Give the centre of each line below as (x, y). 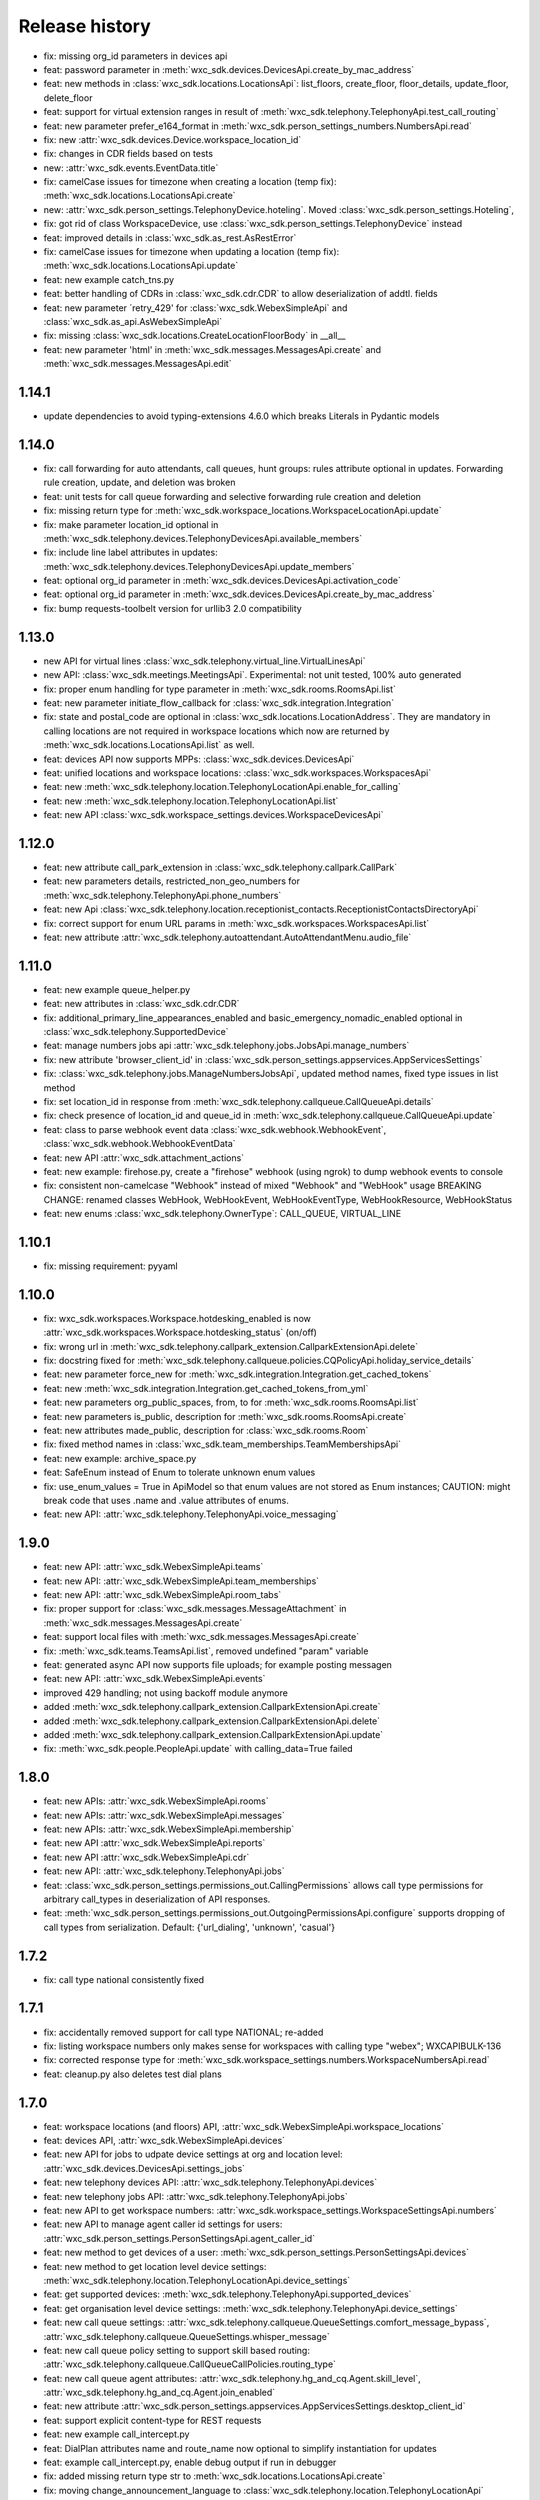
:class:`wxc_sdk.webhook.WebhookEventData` (139, 1144)
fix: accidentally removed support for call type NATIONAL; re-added (183, 2032)
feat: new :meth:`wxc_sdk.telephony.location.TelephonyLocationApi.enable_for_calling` (222, 787)
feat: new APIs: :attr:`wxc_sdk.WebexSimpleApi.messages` (164, 1815)
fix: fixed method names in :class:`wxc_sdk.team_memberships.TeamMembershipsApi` (222, 1444)
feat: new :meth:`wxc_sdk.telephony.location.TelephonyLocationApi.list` (191, 801)
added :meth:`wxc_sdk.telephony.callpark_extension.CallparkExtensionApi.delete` (211, 1721)
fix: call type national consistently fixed (124, 1979)
